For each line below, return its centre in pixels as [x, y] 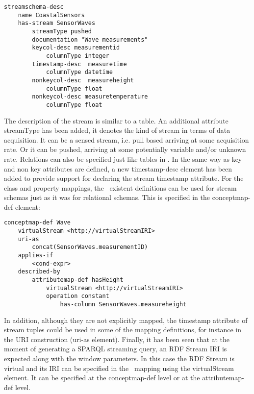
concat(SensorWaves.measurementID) [90, 247]
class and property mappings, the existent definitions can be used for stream [120, 187]
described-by [39, 272]
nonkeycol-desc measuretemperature [90, 97]
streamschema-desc [34, 7]
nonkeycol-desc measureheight [83, 80]
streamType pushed [62, 31]
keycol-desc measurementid [76, 48]
